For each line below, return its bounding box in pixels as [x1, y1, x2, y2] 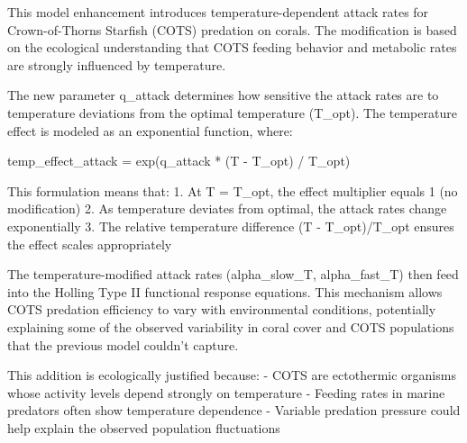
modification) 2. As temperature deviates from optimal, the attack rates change [7, 199, 447, 218]
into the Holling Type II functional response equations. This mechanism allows [7, 282, 443, 301]
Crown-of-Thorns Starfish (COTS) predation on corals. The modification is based [7, 20, 457, 39]
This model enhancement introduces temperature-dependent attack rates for [7, 3, 429, 21]
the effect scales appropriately [7, 234, 172, 253]
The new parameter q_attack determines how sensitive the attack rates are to [7, 86, 439, 104]
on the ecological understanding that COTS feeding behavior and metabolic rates [7, 38, 457, 57]
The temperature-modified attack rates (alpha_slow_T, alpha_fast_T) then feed [7, 265, 459, 284]
